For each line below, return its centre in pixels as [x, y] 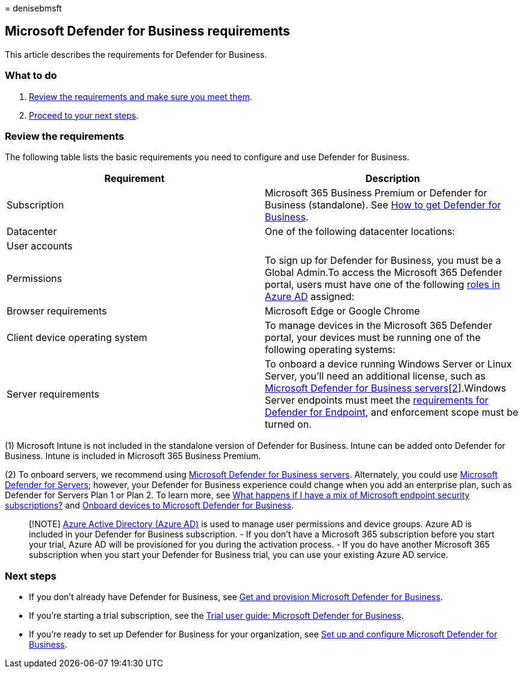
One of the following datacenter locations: [360, 232]
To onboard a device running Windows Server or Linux [388, 364]
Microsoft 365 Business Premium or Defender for [376, 193]
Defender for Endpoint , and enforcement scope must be [392, 412]
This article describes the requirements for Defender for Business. [136, 54]
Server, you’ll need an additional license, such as [375, 376]
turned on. [288, 424]
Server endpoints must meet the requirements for [377, 400]
